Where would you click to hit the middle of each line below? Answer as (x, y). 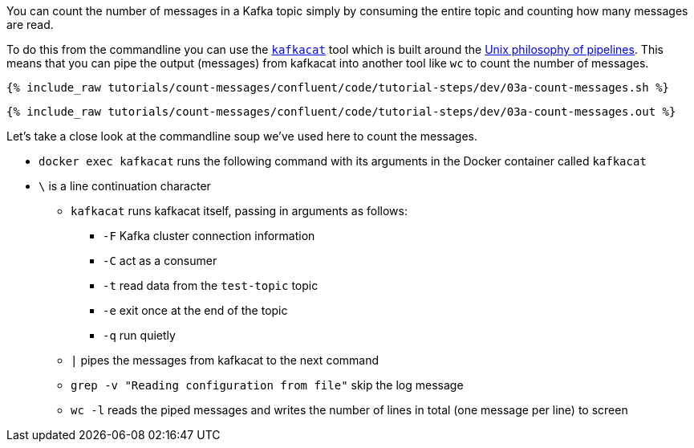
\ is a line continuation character (125, 186)
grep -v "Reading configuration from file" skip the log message (267, 385)
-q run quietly (139, 335)
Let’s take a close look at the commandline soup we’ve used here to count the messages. (242, 136)
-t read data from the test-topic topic (211, 285)
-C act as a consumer (160, 261)
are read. (30, 24)
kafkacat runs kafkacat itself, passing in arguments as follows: (239, 211)
